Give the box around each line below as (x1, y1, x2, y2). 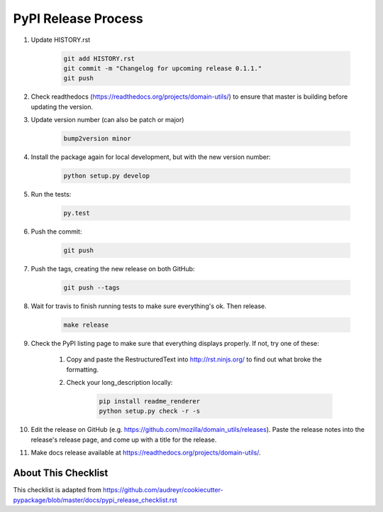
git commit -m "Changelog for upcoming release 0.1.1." (63, 64, 262, 72)
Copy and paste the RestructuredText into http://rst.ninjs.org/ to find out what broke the (66, 355, 322, 364)
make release (63, 320, 109, 329)
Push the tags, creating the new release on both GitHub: (30, 264, 195, 273)
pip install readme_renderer (99, 398, 201, 405)
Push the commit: (30, 227, 82, 236)
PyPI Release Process (13, 11, 143, 26)
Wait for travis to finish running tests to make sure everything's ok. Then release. (30, 302, 267, 310)
